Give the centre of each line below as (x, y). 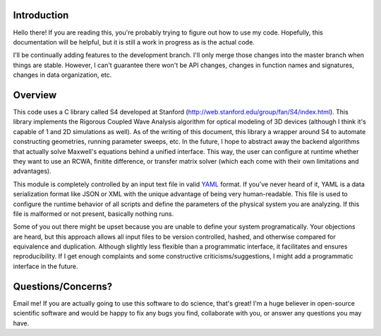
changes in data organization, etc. (62, 75)
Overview (35, 95)
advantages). (32, 171)
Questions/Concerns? (63, 286)
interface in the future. (46, 266)
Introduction (41, 15)
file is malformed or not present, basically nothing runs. (93, 214)
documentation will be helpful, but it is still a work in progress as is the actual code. (134, 42)
